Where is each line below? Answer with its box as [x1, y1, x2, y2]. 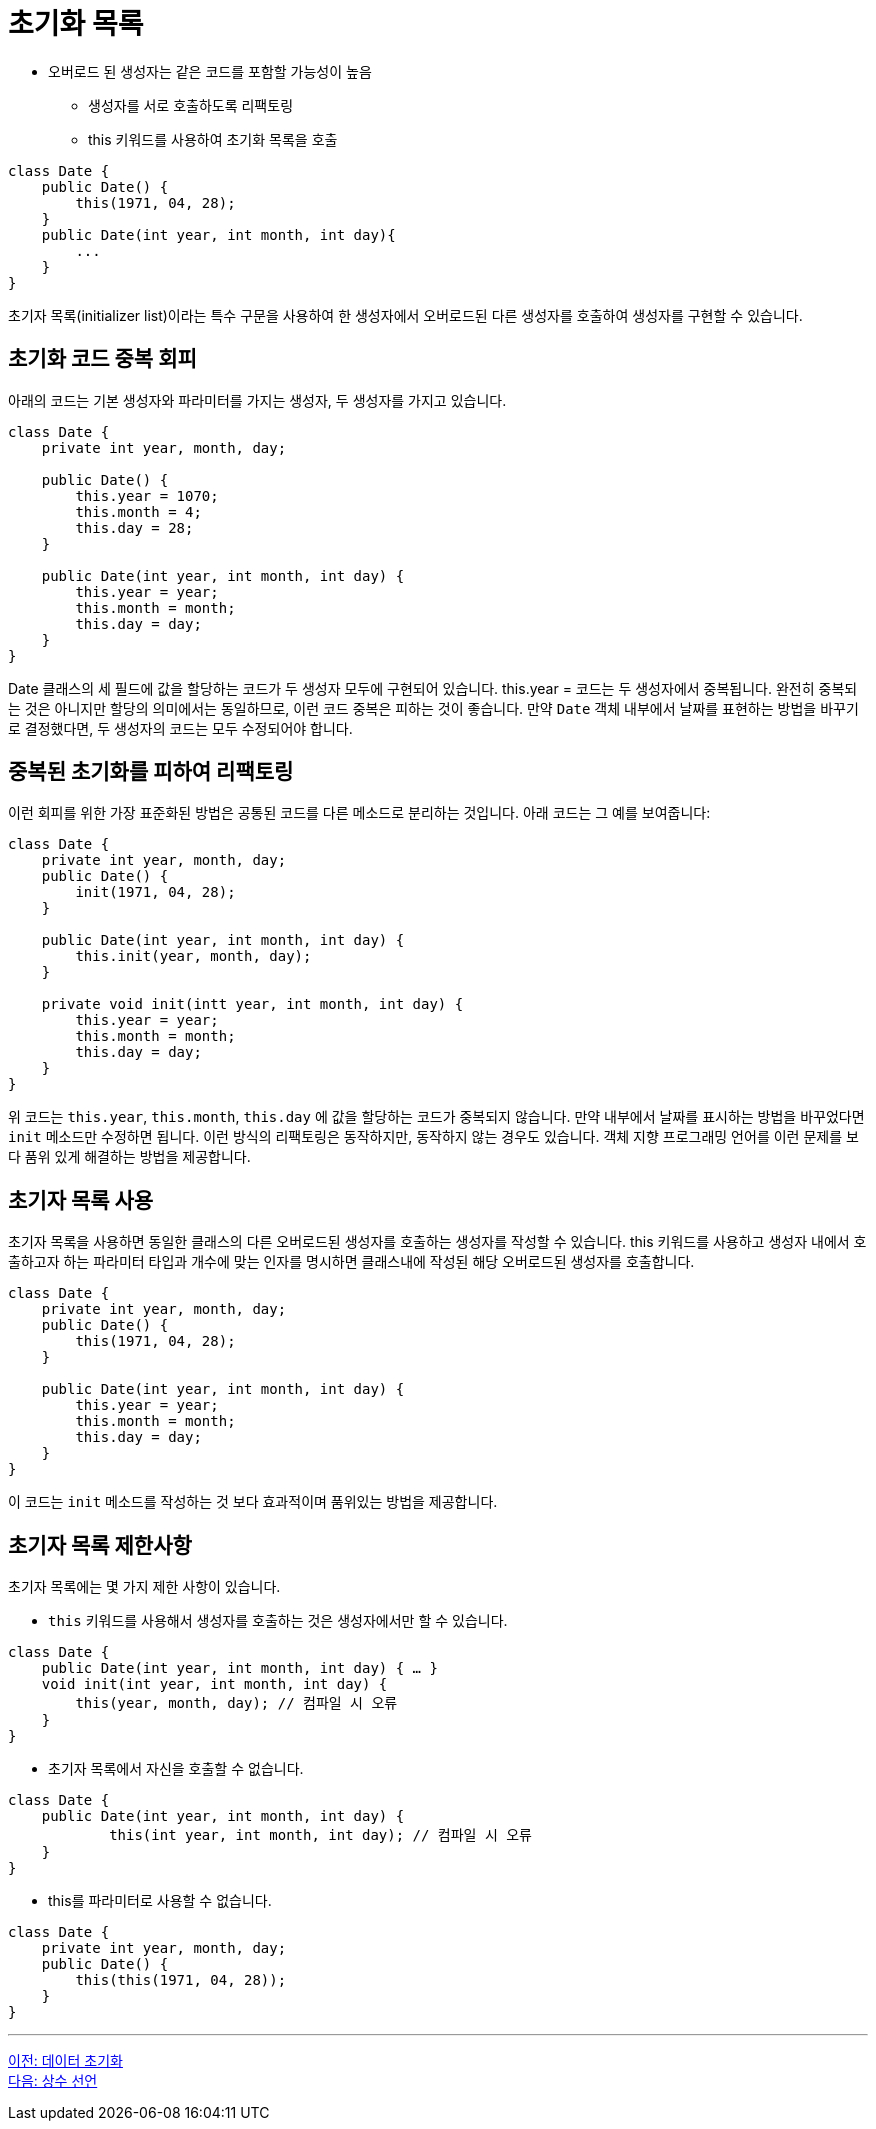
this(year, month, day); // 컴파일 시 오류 [75, 1695, 398, 1712]
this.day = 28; [75, 519, 194, 536]
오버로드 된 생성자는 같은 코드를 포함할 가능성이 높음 [48, 62, 372, 80]
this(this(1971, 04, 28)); [75, 1972, 287, 1989]
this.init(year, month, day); [75, 948, 312, 965]
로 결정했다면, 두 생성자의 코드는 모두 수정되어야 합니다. [8, 719, 353, 737]
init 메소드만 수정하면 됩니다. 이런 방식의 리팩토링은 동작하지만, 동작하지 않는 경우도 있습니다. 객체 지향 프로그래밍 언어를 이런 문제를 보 [8, 1128, 859, 1146]
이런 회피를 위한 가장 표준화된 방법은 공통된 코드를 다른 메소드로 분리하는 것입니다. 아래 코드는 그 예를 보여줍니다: [8, 804, 711, 822]
